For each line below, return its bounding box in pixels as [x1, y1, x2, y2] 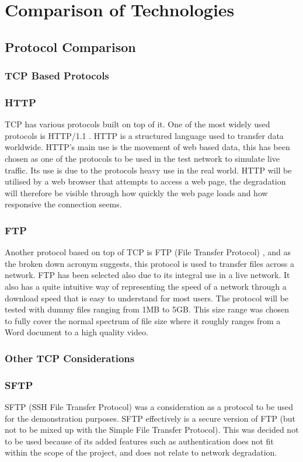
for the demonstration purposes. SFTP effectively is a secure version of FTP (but [5, 412, 296, 424]
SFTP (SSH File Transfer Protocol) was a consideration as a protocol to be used [5, 401, 294, 412]
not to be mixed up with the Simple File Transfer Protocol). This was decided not [5, 423, 299, 436]
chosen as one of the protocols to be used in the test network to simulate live [5, 152, 280, 164]
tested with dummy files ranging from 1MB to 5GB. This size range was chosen [5, 303, 290, 315]
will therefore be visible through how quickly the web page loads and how [5, 186, 268, 199]
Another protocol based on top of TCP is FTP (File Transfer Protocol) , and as [5, 246, 291, 258]
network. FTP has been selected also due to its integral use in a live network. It [5, 269, 290, 281]
